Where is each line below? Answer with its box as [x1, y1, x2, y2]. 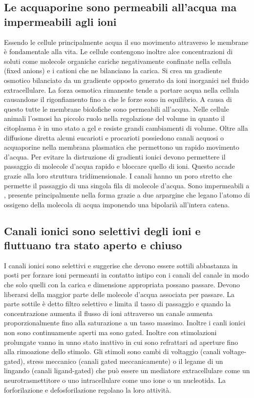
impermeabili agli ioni [4, 14, 117, 29]
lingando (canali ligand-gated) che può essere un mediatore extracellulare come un [4, 365, 250, 376]
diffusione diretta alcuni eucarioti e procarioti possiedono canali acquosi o [4, 132, 224, 142]
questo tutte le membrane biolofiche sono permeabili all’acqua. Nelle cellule [4, 103, 229, 114]
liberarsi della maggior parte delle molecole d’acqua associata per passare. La [4, 289, 235, 299]
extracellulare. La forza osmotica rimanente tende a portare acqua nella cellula [4, 84, 239, 95]
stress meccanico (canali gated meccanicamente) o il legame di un [27, 356, 223, 366]
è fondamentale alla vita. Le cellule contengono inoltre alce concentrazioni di [4, 46, 233, 57]
